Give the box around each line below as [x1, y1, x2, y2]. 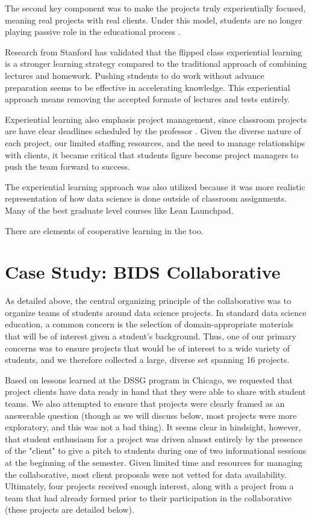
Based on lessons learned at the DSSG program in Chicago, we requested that [5, 373, 293, 386]
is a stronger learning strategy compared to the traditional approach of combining [5, 57, 307, 70]
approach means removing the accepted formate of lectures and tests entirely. [5, 93, 290, 105]
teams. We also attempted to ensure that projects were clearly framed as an [5, 397, 285, 409]
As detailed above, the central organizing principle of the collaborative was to [5, 294, 292, 307]
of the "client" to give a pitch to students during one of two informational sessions [5, 444, 307, 457]
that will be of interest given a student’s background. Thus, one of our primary [5, 330, 296, 342]
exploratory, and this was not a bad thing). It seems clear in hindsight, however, [5, 421, 301, 433]
